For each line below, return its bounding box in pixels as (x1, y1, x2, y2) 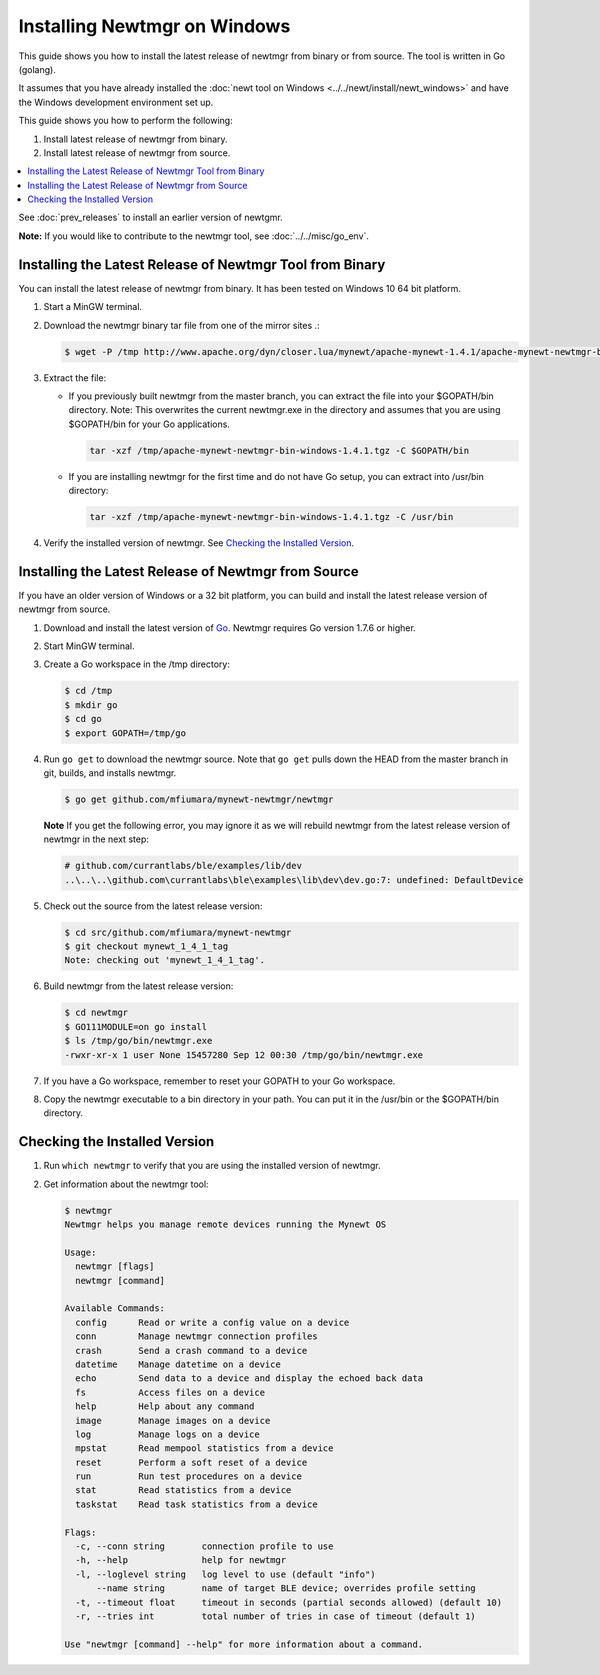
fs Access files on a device (75, 1386, 265, 1398)
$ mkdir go (64, 699, 118, 710)
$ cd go (64, 713, 102, 725)
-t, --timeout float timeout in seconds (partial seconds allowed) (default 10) (75, 1596, 503, 1608)
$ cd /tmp (64, 685, 113, 697)
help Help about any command (75, 1401, 255, 1412)
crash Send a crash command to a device (75, 1345, 308, 1356)
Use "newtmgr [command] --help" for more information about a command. (64, 1638, 424, 1650)
